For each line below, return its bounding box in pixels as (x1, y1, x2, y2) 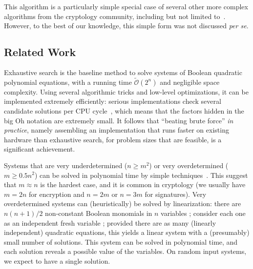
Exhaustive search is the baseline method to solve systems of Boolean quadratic (4, 67, 242, 77)
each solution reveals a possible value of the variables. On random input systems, (4, 246, 247, 256)
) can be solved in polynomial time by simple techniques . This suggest (34, 170, 248, 180)
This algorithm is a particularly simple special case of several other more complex (4, 1, 248, 11)
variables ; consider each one (161, 208, 246, 218)
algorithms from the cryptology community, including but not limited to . (4, 11, 226, 21)
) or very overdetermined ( (149, 160, 229, 170)
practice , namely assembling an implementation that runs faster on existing (4, 125, 229, 135)
